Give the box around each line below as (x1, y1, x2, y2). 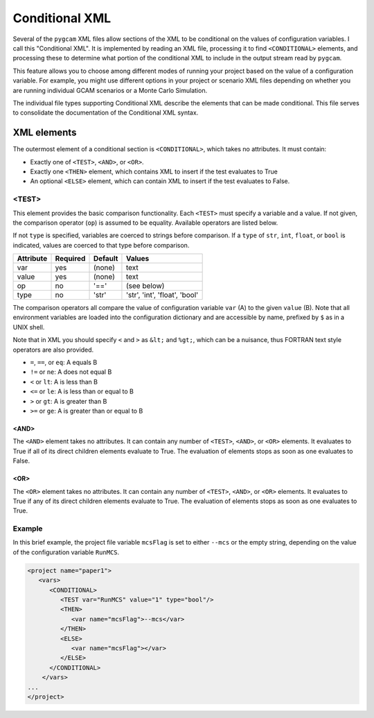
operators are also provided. (12, 345, 93, 354)
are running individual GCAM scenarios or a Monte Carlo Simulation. (12, 86, 208, 94)
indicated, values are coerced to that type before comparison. (12, 241, 190, 249)
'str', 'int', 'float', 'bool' (125, 290, 199, 300)
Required (55, 254, 86, 264)
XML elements (12, 127, 77, 139)
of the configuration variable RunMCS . (12, 548, 120, 556)
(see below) (125, 281, 165, 291)
